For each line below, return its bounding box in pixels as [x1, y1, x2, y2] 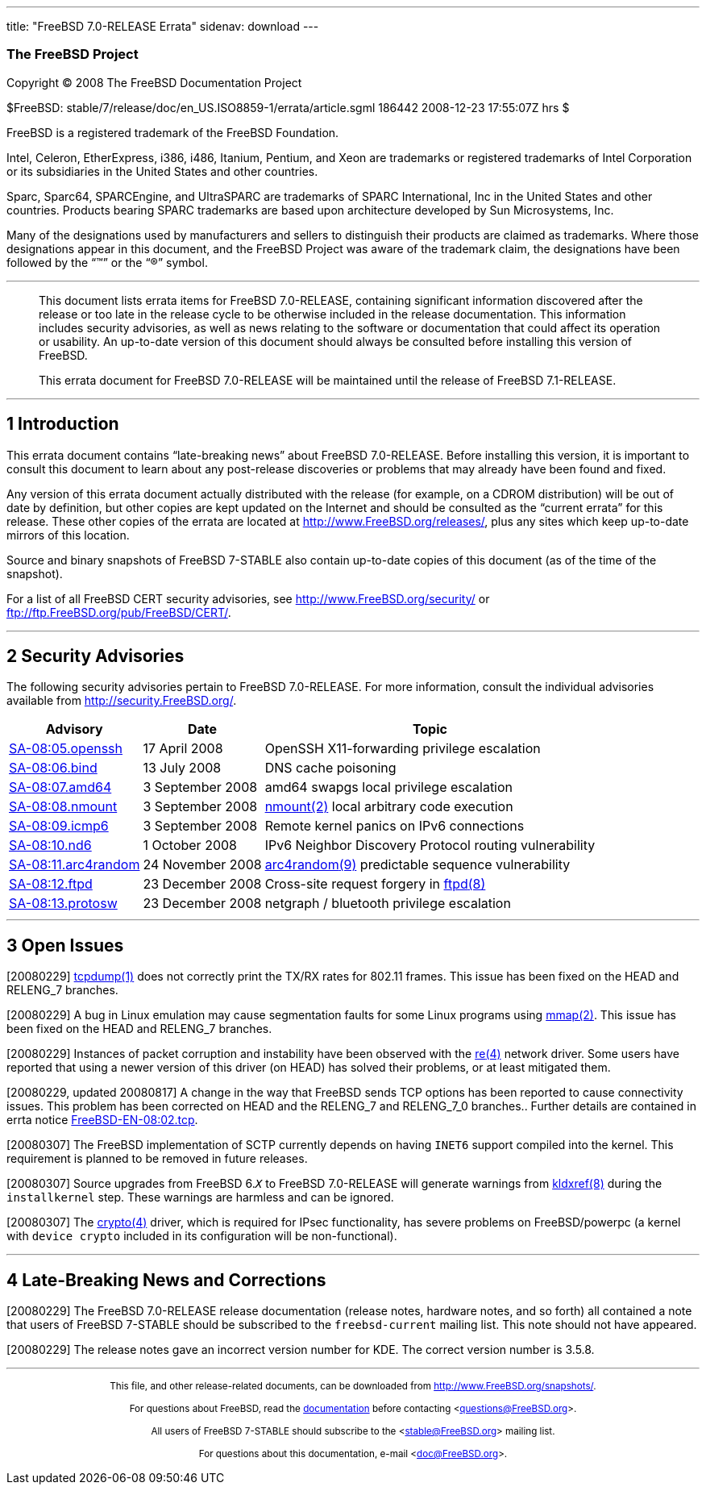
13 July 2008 [143, 760, 222, 777]
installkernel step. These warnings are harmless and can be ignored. [6, 1190, 394, 1205]
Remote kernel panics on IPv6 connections [264, 818, 525, 835]
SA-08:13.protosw [9, 895, 118, 912]
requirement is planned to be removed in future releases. [6, 1152, 308, 1166]
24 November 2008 [143, 856, 262, 873]
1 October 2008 [143, 837, 237, 854]
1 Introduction [6, 414, 119, 435]
